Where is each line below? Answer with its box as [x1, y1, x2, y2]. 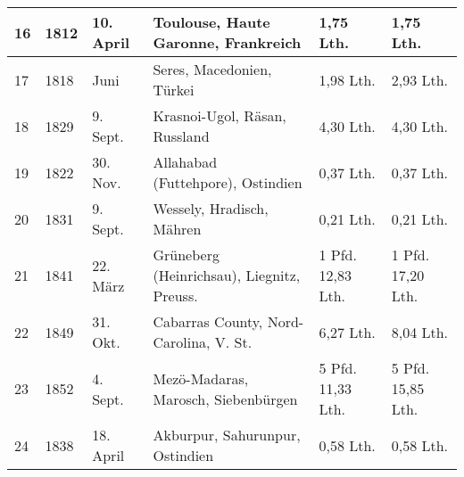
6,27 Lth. [319, 321, 376, 342]
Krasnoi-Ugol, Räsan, [153, 105, 286, 126]
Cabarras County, [153, 311, 263, 332]
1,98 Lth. [319, 69, 376, 90]
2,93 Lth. [391, 69, 449, 90]
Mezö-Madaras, [153, 367, 249, 389]
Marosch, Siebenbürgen [153, 388, 298, 409]
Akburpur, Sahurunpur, [153, 424, 301, 445]
